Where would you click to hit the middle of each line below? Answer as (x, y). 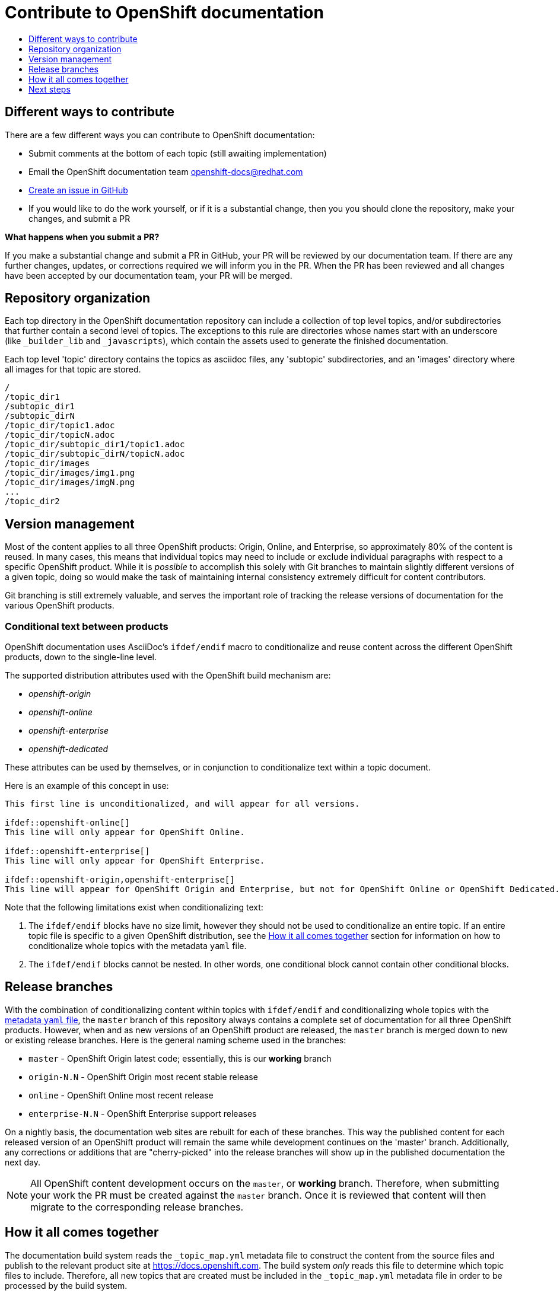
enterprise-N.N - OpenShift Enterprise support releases (143, 1113)
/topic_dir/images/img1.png (70, 473)
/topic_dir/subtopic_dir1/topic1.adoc (95, 445)
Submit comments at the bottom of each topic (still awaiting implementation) (178, 153)
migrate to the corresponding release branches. (137, 1207)
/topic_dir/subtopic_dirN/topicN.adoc (95, 454)
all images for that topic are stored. (73, 370)
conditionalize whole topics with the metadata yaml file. (138, 946)
